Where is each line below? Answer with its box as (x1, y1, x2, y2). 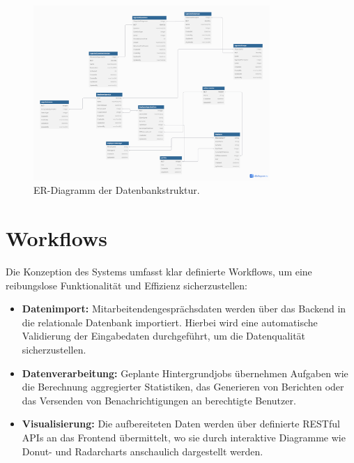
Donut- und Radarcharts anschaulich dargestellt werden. (22, 443, 263, 458)
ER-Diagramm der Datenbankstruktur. (33, 183, 200, 197)
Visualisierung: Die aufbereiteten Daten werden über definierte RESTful (22, 416, 340, 431)
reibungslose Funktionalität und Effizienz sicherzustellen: (6, 278, 247, 292)
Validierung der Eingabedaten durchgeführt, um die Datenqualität (22, 328, 306, 343)
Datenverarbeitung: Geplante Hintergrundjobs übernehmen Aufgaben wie (22, 365, 348, 380)
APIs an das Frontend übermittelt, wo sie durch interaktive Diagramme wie (22, 430, 346, 444)
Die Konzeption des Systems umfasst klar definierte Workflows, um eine (6, 264, 312, 279)
